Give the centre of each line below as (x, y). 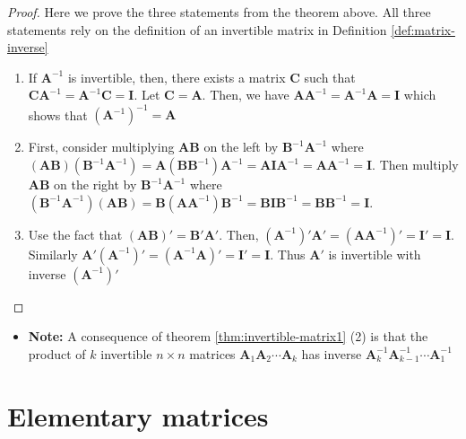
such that (330, 77)
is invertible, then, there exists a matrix (177, 77)
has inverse (332, 353)
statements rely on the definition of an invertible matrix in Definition (197, 29)
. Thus (288, 254)
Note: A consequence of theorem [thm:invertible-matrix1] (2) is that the (228, 336)
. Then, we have (246, 95)
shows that (58, 114)
